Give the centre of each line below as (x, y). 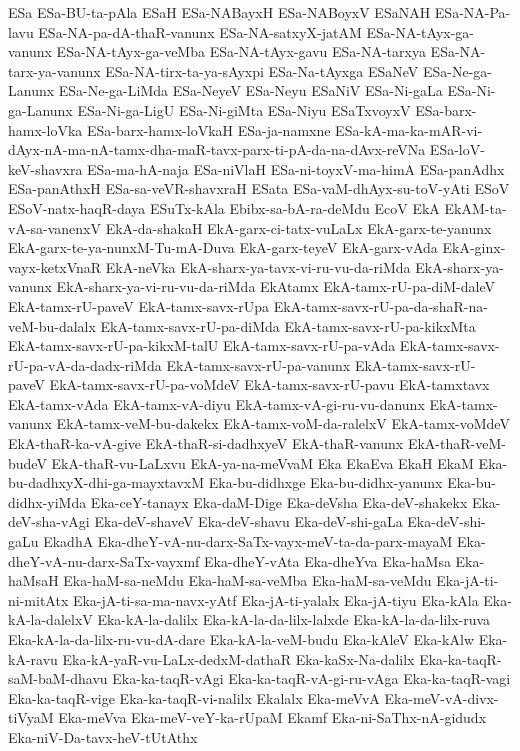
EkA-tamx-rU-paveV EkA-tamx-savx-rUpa (139, 305)
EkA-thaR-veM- (456, 443)
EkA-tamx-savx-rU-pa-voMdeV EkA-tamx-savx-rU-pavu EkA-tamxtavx (269, 384)
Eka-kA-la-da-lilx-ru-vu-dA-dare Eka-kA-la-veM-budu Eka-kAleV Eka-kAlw (241, 639)
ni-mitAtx (38, 599)
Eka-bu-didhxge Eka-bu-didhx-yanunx (325, 482)
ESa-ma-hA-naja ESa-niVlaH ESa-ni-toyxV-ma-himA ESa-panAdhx (296, 168)
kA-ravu (33, 658)
